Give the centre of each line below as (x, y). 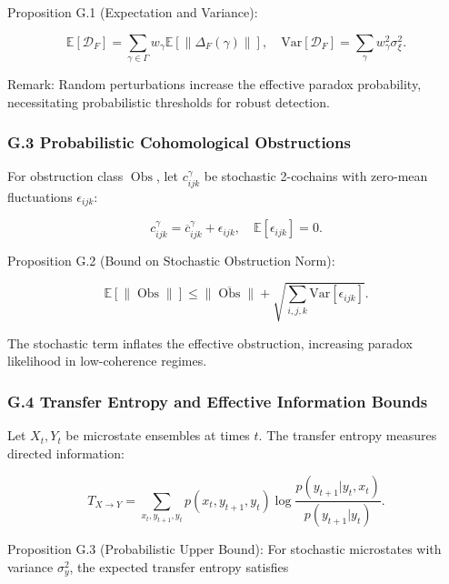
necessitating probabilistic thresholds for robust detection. (169, 101)
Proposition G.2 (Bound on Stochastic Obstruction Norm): (171, 260)
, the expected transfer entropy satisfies (179, 566)
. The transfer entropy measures (348, 435)
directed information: (66, 453)
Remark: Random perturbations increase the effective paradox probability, (215, 83)
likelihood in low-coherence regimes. (107, 361)
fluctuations (40, 196)
